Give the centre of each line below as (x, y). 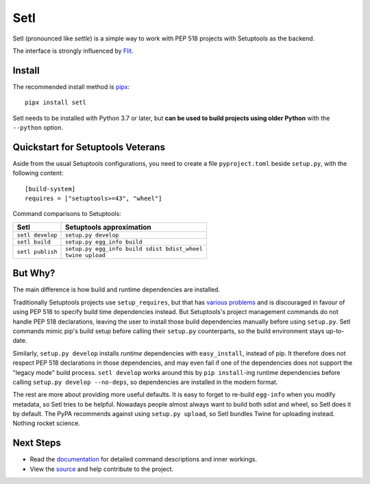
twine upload (86, 255)
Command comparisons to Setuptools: (67, 214)
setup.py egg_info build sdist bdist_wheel (134, 249)
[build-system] (50, 189)
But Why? (34, 273)
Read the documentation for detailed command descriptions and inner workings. (143, 459)
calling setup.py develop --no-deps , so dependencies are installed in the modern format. (145, 382)
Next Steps (37, 443)
